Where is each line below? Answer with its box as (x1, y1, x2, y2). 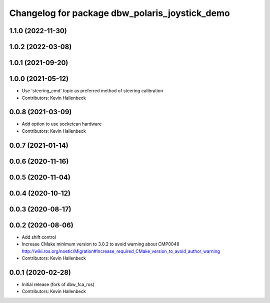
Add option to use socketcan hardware (21, 121, 102, 127)
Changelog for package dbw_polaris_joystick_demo (9, 8, 230, 19)
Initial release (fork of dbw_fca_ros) (21, 281, 95, 287)
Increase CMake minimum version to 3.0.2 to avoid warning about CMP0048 (21, 241, 179, 247)
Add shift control (21, 234, 56, 240)
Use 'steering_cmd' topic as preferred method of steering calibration (21, 88, 163, 94)
